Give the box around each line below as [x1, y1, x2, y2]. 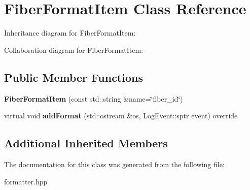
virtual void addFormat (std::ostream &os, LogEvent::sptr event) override [4, 110, 238, 121]
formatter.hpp [4, 176, 48, 186]
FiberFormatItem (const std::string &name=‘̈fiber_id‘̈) [4, 93, 183, 104]
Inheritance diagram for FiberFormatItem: [4, 27, 136, 38]
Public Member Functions [4, 69, 143, 85]
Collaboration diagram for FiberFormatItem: [4, 44, 144, 55]
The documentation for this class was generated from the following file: [4, 159, 225, 169]
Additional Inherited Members [4, 135, 168, 151]
